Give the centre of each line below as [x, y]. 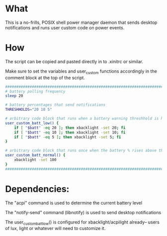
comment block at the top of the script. [45, 78]
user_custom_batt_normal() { [35, 155]
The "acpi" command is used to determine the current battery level [74, 203]
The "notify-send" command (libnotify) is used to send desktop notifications [83, 212]
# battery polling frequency [35, 91]
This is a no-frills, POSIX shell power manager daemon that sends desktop [81, 22]
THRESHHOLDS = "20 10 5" [29, 110]
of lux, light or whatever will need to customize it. [55, 229]
